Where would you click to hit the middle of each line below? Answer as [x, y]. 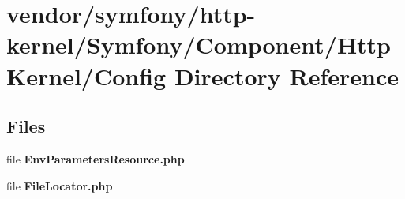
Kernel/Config [86, 75]
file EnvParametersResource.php [96, 158]
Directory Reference [286, 75]
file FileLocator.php [60, 185]
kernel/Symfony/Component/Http [199, 45]
